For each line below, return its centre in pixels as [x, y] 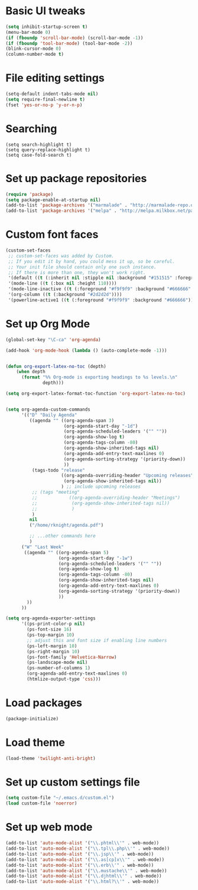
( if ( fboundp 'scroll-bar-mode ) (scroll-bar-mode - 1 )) [74, 38]
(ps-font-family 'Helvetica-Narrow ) [72, 657]
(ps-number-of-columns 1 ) [59, 668]
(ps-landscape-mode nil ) [57, 663]
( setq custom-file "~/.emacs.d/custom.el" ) [60, 798]
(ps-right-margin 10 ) [53, 651]
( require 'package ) [30, 194]
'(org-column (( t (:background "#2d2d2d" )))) [65, 295]
